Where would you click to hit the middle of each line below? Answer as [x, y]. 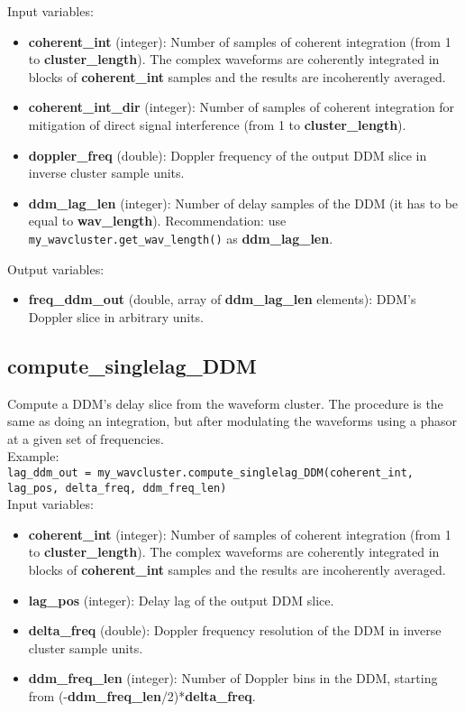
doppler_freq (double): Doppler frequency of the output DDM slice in [228, 155]
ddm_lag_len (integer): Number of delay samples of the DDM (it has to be [243, 203]
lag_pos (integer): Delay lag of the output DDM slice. [181, 600]
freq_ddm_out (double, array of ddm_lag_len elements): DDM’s [222, 299]
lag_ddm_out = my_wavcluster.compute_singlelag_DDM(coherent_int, [211, 472]
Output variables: [56, 268]
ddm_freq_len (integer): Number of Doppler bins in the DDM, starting [233, 678]
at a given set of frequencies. [86, 438]
